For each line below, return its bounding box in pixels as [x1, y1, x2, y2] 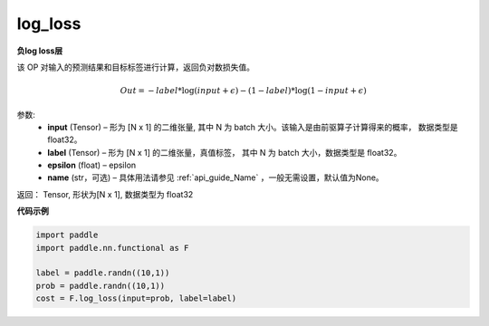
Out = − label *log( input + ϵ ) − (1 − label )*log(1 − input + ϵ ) [120, 86, 367, 96]
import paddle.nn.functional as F [35, 243, 189, 253]
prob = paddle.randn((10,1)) [35, 281, 166, 291]
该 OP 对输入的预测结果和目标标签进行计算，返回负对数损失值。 [16, 62, 255, 72]
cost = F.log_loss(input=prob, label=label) [35, 293, 237, 303]
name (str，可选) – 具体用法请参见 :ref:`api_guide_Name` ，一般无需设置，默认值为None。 [47, 172, 384, 183]
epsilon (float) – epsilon [47, 159, 137, 171]
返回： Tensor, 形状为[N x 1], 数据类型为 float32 [16, 188, 194, 199]
